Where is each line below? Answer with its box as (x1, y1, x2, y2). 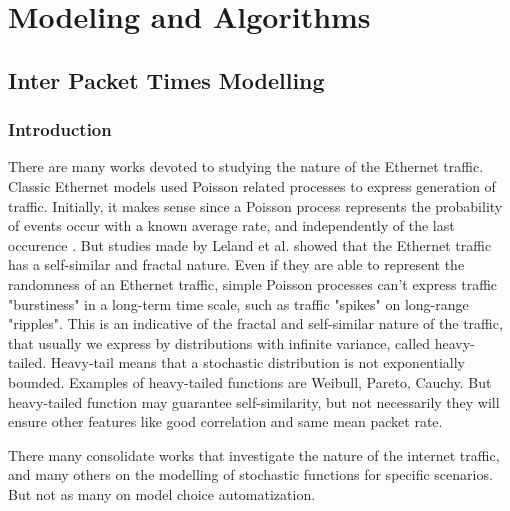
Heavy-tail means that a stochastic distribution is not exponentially (50, 352, 466, 373)
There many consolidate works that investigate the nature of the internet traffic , (8, 444, 500, 465)
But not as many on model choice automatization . (8, 483, 316, 504)
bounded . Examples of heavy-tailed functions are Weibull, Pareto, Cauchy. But (8, 371, 492, 392)
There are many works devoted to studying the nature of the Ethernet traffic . (8, 156, 484, 177)
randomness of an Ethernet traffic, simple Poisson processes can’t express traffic (8, 273, 498, 294)
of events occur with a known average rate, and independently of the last (8, 215, 455, 236)
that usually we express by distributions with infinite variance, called (8, 332, 431, 353)
